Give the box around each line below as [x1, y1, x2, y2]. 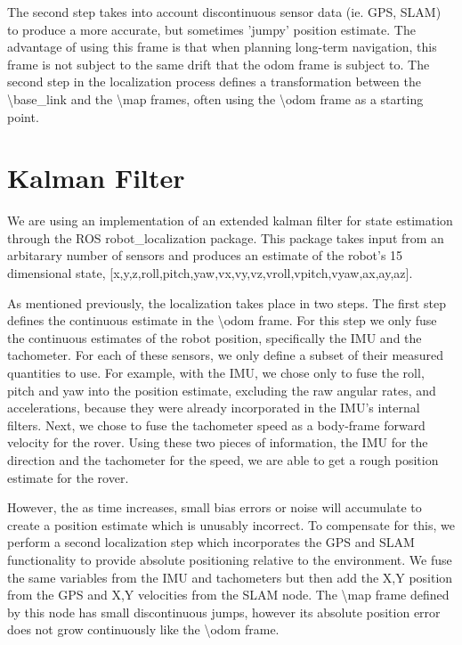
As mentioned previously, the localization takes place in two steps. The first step [7, 293, 446, 312]
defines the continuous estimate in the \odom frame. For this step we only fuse [7, 311, 437, 330]
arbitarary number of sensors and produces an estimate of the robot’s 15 [7, 246, 403, 265]
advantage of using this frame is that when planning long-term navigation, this [7, 37, 437, 56]
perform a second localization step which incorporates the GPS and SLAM [7, 533, 415, 551]
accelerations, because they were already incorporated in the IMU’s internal [7, 398, 420, 417]
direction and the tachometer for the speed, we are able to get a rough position [7, 451, 439, 469]
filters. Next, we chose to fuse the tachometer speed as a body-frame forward [7, 415, 426, 434]
